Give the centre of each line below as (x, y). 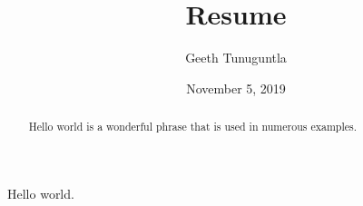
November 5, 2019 (236, 88)
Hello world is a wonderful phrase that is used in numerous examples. (192, 127)
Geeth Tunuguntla (236, 58)
